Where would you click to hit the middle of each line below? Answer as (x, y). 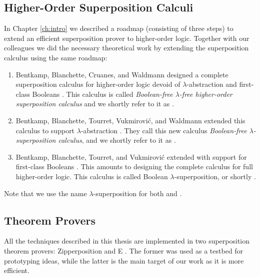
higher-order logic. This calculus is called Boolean (92, 176)
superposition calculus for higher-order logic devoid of (98, 84)
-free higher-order (206, 94)
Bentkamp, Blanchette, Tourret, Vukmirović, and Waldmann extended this (130, 120)
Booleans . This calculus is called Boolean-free (102, 94)
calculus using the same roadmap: (56, 57)
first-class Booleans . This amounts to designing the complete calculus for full (134, 166)
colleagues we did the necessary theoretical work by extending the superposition (126, 48)
